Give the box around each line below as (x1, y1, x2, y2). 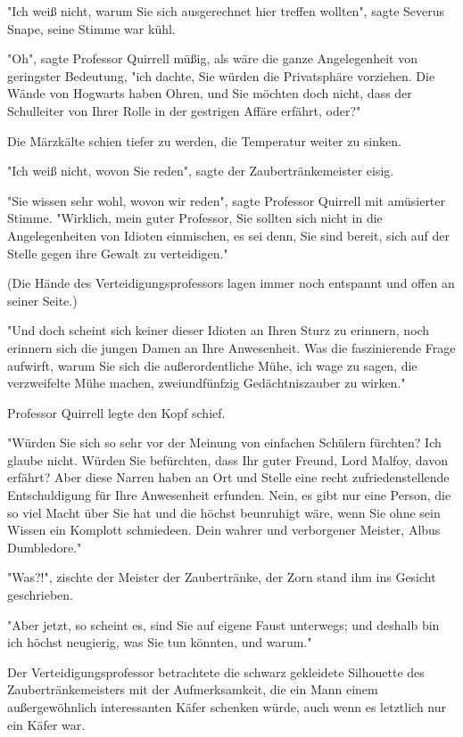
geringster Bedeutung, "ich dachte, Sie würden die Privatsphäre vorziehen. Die (7, 66, 435, 85)
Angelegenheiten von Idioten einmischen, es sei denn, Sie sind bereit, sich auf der (7, 225, 450, 244)
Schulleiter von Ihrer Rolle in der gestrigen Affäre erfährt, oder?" (7, 101, 361, 119)
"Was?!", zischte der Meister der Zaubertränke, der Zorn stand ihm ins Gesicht (7, 568, 436, 586)
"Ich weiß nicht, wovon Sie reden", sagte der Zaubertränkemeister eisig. (7, 161, 394, 180)
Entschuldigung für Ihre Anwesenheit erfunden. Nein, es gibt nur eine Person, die (7, 486, 451, 504)
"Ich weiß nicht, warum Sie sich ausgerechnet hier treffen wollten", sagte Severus (7, 2, 445, 20)
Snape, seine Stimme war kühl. (7, 19, 176, 37)
